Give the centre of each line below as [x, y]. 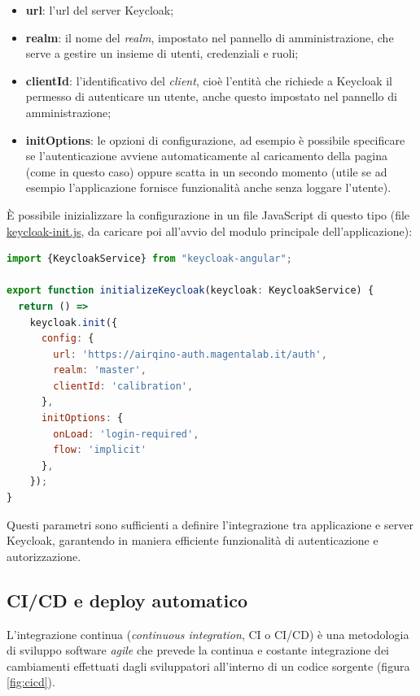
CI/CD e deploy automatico [127, 600]
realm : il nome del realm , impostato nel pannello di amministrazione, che [210, 37]
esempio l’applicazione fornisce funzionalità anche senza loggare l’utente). [208, 187]
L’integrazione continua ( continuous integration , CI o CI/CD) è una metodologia [208, 634]
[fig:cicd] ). [31, 682]
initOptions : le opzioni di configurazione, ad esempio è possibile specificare [215, 139]
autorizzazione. [44, 556]
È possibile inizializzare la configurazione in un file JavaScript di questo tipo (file [208, 214]
